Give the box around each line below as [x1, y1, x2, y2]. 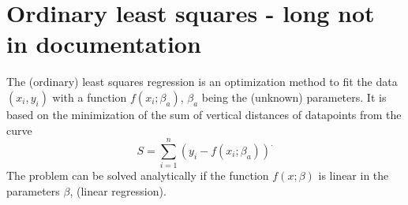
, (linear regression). [69, 182, 167, 199]
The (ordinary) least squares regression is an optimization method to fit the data [6, 73, 398, 90]
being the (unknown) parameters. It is [201, 88, 387, 105]
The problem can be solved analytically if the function [6, 167, 269, 184]
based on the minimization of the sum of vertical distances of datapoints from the [6, 106, 402, 122]
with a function [52, 88, 127, 105]
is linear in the [318, 167, 389, 184]
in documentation [6, 28, 201, 60]
